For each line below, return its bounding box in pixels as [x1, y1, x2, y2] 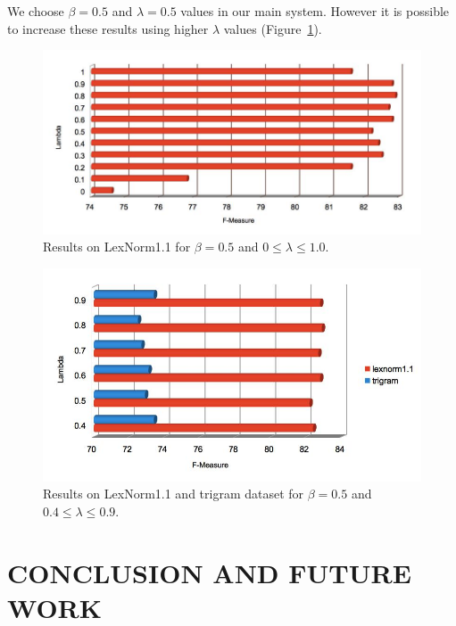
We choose [7, 2, 64, 20]
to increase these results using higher [7, 19, 209, 37]
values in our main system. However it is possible [180, 2, 450, 20]
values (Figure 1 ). [223, 19, 322, 37]
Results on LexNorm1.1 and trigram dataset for [43, 484, 304, 503]
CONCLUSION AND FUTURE [7, 554, 411, 590]
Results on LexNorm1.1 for [43, 237, 191, 256]
